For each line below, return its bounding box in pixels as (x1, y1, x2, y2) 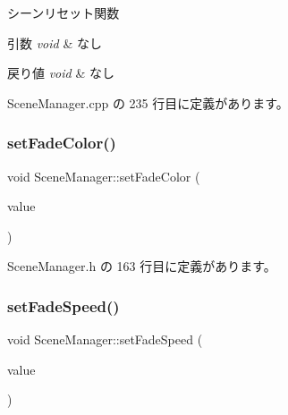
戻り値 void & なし (7, 64, 114, 82)
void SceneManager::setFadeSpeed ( (7, 330, 203, 349)
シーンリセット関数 (7, 4, 120, 21)
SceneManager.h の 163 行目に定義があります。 (7, 257, 276, 275)
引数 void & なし (7, 33, 102, 52)
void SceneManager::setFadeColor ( (7, 166, 200, 185)
